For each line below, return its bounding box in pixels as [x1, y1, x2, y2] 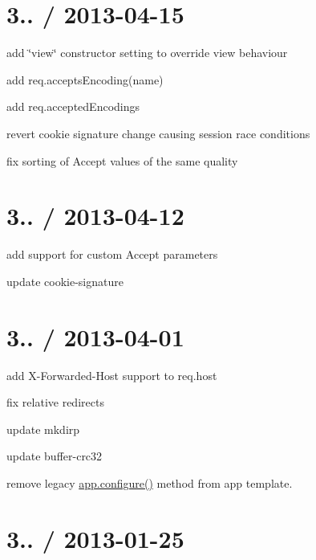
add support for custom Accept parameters [6, 246, 218, 263]
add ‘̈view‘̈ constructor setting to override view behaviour [6, 44, 288, 61]
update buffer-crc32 [6, 448, 103, 464]
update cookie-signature [6, 272, 124, 289]
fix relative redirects [6, 394, 104, 411]
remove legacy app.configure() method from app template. [6, 474, 293, 491]
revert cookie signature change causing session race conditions [6, 125, 310, 141]
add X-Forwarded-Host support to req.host [6, 366, 217, 383]
